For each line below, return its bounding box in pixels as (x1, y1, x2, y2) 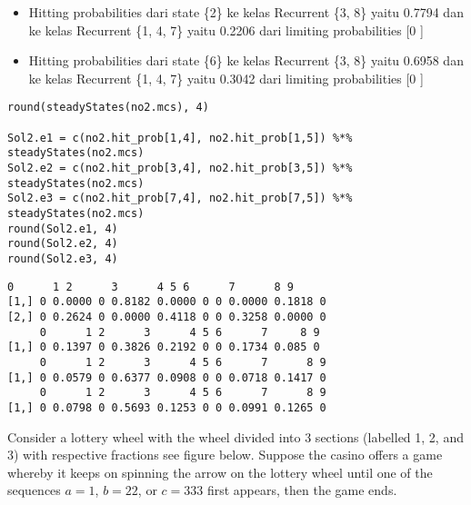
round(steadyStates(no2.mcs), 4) (7, 101, 209, 114)
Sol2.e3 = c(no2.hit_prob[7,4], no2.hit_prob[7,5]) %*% (7, 192, 353, 205)
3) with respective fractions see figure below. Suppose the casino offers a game (7, 445, 443, 464)
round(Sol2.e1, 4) (7, 222, 118, 235)
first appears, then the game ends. (206, 480, 397, 500)
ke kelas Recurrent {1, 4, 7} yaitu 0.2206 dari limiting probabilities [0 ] (28, 20, 424, 39)
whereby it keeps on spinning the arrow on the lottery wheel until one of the (7, 462, 433, 481)
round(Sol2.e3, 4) (7, 252, 118, 265)
